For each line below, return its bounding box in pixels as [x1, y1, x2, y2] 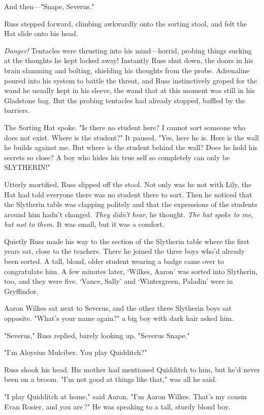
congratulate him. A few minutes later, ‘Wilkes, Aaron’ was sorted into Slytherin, [4, 265, 258, 276]
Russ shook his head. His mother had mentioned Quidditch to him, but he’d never [4, 364, 260, 374]
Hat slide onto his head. [4, 28, 78, 39]
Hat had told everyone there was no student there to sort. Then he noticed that [4, 189, 252, 199]
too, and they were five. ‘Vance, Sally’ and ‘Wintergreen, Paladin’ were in [4, 276, 233, 286]
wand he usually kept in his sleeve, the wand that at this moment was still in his [4, 85, 255, 96]
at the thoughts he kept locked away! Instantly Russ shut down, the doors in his [4, 55, 253, 66]
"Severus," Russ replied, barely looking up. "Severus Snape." [4, 330, 190, 340]
